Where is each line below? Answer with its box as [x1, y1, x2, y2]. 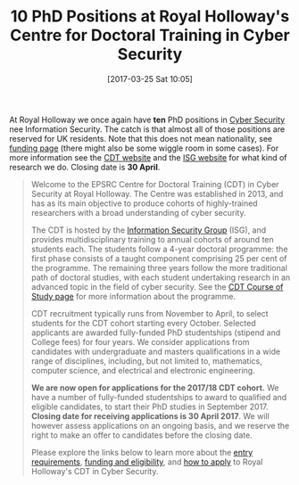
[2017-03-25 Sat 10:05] [106, 73, 194, 84]
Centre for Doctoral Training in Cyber [10, 25, 290, 45]
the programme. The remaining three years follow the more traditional [30, 262, 288, 273]
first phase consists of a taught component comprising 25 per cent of [30, 252, 287, 264]
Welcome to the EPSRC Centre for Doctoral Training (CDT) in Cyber [30, 178, 279, 189]
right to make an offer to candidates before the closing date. [30, 430, 253, 440]
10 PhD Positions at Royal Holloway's [10, 6, 290, 27]
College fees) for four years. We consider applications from [30, 336, 250, 347]
